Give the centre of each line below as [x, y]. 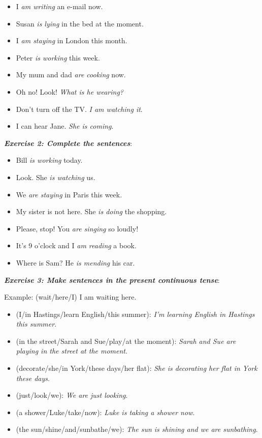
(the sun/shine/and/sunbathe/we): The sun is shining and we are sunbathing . [137, 429]
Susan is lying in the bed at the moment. [80, 23]
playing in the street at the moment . [72, 351]
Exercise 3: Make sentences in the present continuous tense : [112, 280]
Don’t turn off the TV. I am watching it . [79, 109]
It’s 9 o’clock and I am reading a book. [76, 245]
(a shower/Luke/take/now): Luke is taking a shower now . [105, 412]
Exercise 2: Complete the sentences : [68, 143]
